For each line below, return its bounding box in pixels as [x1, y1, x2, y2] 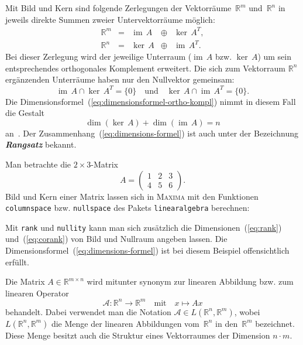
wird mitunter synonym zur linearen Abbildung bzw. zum [87, 275, 294, 288]
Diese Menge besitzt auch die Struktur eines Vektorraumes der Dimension [5, 329, 270, 341]
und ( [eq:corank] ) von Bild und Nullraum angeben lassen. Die [5, 233, 228, 245]
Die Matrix [5, 275, 45, 288]
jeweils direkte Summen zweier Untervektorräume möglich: [5, 13, 215, 25]
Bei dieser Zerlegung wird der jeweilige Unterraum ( [5, 50, 192, 63]
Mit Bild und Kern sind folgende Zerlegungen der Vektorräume [5, 2, 232, 13]
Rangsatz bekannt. [5, 138, 77, 151]
